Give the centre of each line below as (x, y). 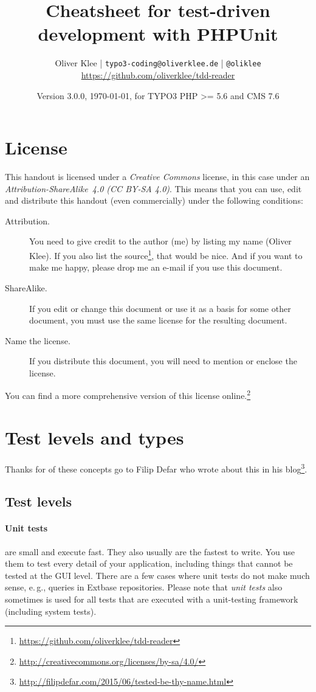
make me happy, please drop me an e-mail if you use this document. (156, 267)
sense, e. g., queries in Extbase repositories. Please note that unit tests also (144, 587)
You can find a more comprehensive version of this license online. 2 (128, 395)
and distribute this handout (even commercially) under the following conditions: (154, 200)
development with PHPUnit (158, 34)
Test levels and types (94, 437)
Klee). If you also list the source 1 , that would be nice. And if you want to (166, 254)
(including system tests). (51, 611)
